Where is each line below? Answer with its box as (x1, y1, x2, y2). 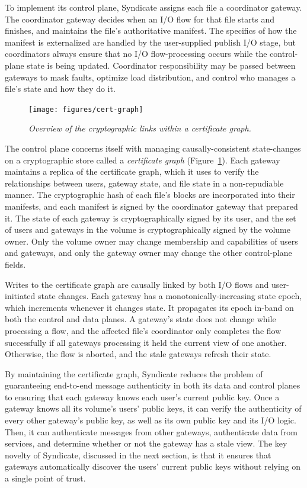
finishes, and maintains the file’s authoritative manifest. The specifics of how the (5, 24, 297, 37)
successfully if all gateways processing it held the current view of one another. (5, 336, 287, 348)
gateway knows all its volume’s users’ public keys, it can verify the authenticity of (5, 402, 302, 415)
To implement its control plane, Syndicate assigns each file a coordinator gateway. (5, 1, 302, 13)
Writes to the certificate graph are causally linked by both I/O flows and (5, 278, 269, 290)
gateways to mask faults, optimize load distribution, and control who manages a (5, 70, 296, 83)
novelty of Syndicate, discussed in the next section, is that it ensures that (5, 448, 271, 461)
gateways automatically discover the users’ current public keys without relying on (5, 460, 301, 473)
